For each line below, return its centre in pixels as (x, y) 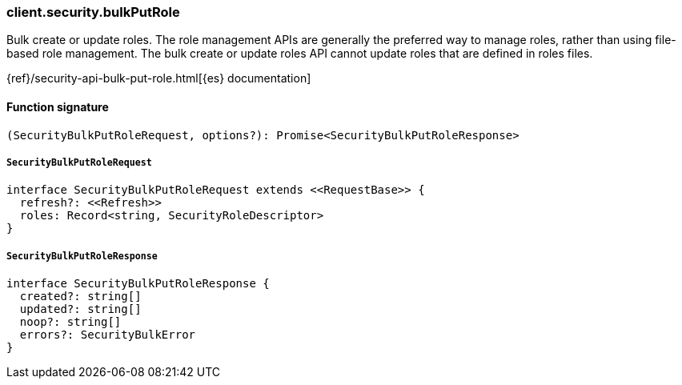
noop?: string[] (70, 322)
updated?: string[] (80, 309)
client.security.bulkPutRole (93, 12)
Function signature (58, 106)
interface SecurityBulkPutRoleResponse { (138, 284)
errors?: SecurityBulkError (108, 335)
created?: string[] (80, 297)
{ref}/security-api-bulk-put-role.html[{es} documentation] (159, 78)
